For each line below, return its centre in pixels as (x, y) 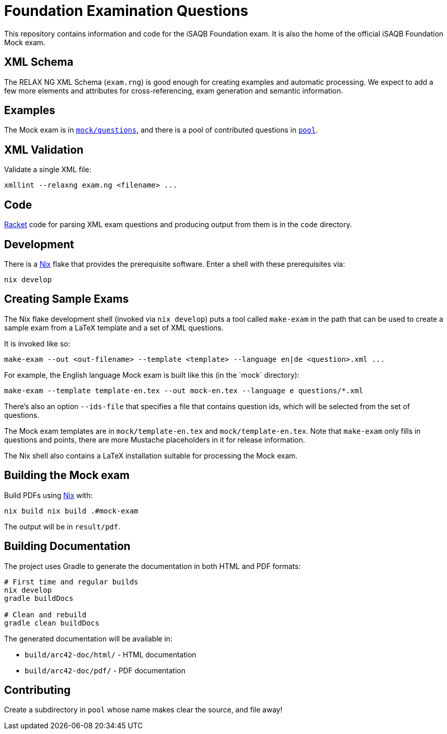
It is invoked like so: (37, 343)
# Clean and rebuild (45, 614)
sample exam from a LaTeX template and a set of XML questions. (114, 327)
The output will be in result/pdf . (62, 526)
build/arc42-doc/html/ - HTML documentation (111, 654)
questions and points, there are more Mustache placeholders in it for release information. (155, 439)
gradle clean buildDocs (52, 623)
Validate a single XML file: (48, 170)
